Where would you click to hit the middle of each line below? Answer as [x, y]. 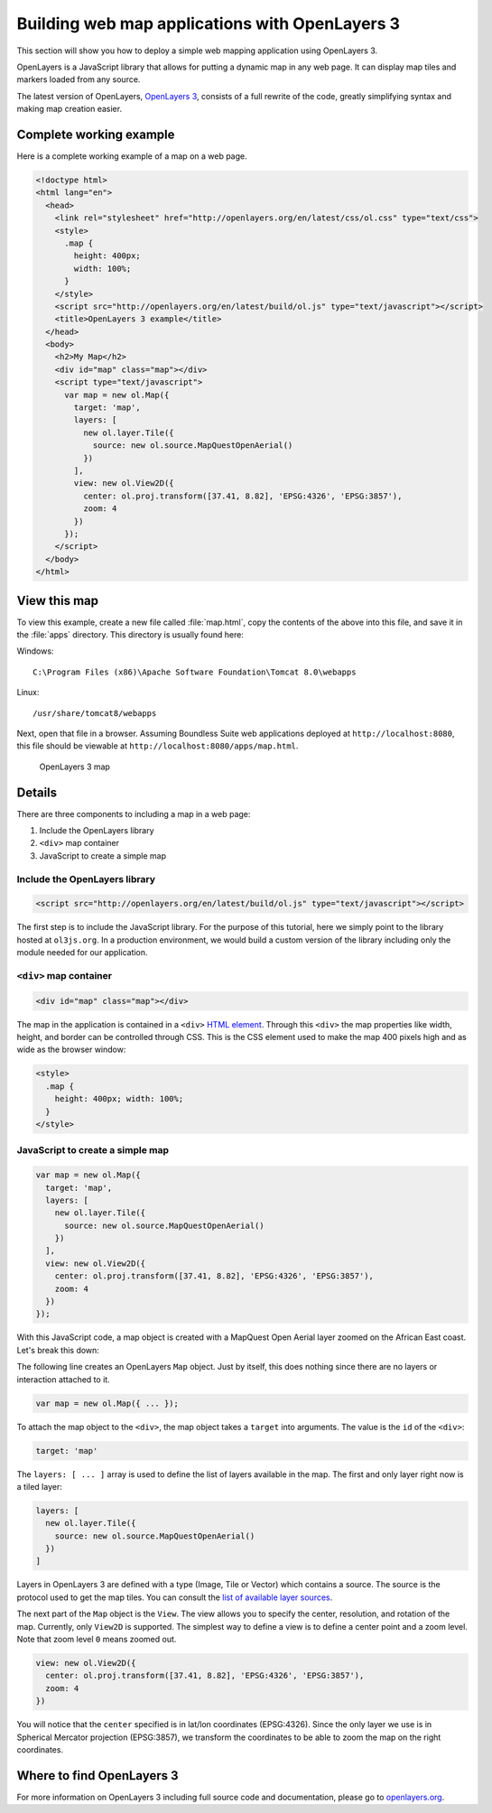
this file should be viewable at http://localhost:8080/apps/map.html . [158, 746]
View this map [58, 600]
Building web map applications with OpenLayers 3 [209, 23]
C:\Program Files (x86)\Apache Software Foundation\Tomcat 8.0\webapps [195, 672]
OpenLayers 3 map [74, 767]
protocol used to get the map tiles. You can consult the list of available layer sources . [175, 1597]
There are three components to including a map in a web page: [134, 814]
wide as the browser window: [71, 1050]
